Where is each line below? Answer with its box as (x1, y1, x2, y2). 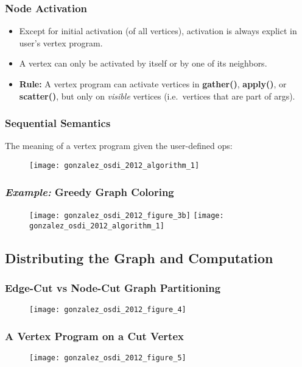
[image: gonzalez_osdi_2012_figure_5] (29, 354, 186, 363)
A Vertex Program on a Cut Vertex (5, 328, 184, 343)
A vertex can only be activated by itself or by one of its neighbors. (19, 57, 267, 70)
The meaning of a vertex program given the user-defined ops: (5, 139, 233, 152)
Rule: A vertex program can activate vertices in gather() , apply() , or (19, 78, 287, 90)
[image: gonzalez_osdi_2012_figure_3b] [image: (29, 211, 224, 220)
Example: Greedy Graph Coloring (5, 184, 174, 199)
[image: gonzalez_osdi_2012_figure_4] (29, 305, 186, 314)
